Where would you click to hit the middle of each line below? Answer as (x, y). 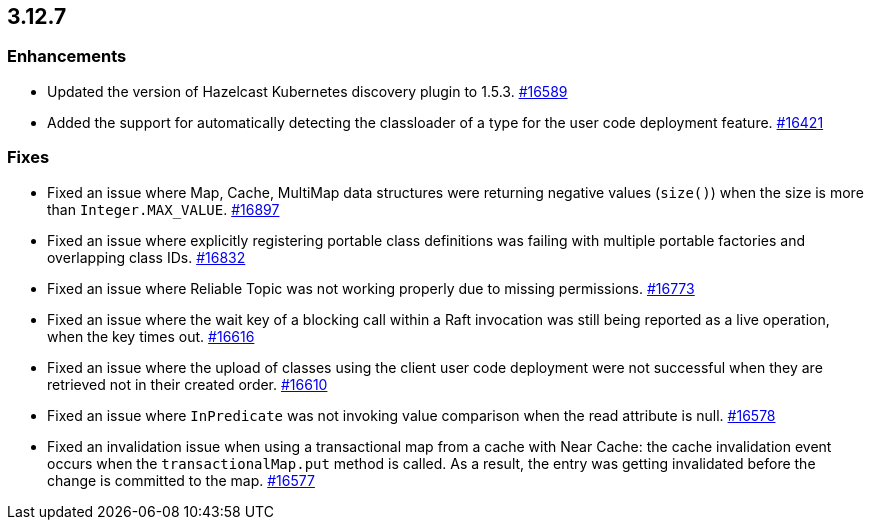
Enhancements (67, 56)
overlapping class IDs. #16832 (146, 257)
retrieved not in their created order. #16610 (187, 384)
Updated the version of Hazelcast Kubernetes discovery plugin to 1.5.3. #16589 (307, 91)
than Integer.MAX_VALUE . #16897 (163, 209)
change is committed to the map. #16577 (181, 480)
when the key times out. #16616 (151, 336)
